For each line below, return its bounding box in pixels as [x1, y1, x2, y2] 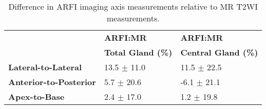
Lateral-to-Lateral [8, 61, 82, 73]
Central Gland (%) [180, 46, 258, 58]
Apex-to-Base [8, 91, 65, 102]
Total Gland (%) [104, 46, 173, 58]
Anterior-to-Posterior [8, 76, 96, 88]
